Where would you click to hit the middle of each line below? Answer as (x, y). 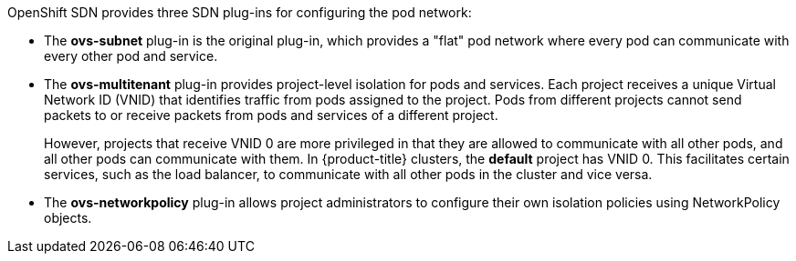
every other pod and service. (131, 56)
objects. (68, 218)
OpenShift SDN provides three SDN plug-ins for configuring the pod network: (240, 12)
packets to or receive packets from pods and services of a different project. (271, 115)
